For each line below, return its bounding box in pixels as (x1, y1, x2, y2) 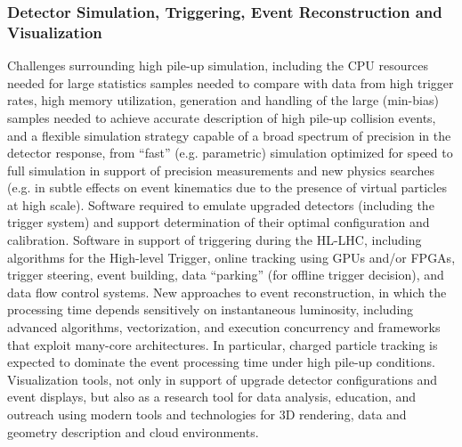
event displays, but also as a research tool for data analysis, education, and (7, 387, 417, 406)
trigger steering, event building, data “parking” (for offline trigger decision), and (7, 265, 444, 284)
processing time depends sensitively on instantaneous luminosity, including (7, 300, 414, 319)
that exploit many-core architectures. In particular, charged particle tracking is (7, 335, 438, 354)
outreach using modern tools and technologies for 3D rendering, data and (7, 405, 407, 424)
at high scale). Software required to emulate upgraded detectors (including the (7, 195, 434, 214)
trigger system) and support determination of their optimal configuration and (7, 213, 430, 232)
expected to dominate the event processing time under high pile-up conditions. (7, 353, 435, 371)
